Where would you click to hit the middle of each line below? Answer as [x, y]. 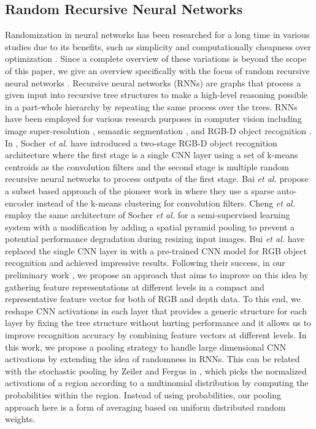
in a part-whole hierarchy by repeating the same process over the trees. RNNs [151, 106]
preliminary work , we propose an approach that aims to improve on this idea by [157, 275]
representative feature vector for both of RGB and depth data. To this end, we [153, 299]
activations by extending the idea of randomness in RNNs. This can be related [152, 359]
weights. [20, 419]
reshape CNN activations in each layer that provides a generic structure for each [156, 310]
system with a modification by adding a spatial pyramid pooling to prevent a [150, 226]
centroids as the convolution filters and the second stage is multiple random [147, 166]
